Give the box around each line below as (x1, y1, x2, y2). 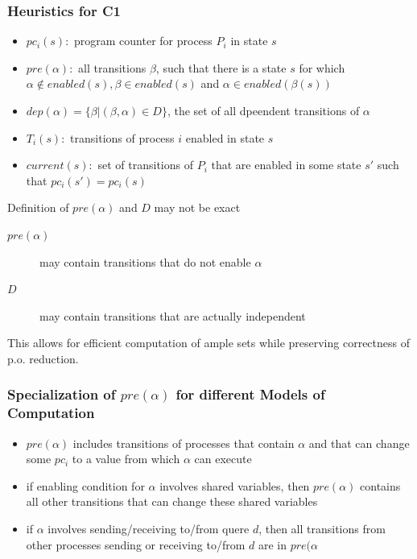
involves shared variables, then (159, 477, 310, 494)
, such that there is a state (155, 59, 287, 76)
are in (258, 536, 287, 553)
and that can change (308, 434, 410, 451)
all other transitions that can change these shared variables (26, 493, 318, 510)
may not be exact (154, 199, 241, 216)
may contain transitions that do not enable (39, 253, 251, 270)
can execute (194, 450, 252, 467)
